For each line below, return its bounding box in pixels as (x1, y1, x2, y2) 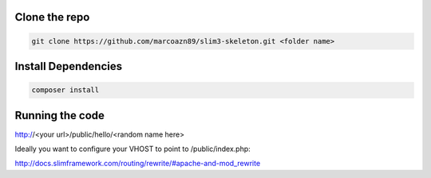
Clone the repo (14, 10, 90, 24)
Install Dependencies (14, 60, 123, 73)
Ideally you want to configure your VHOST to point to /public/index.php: (14, 144, 251, 154)
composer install (31, 86, 100, 95)
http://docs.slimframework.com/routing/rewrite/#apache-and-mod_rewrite (14, 159, 261, 168)
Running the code (14, 108, 105, 122)
